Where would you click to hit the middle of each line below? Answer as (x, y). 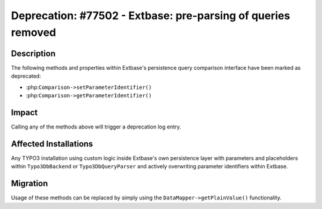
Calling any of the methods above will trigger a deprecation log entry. (96, 127)
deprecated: (26, 76)
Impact (24, 113)
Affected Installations (52, 144)
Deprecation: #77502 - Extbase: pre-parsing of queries (151, 16)
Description (33, 53)
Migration (30, 184)
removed (34, 32)
